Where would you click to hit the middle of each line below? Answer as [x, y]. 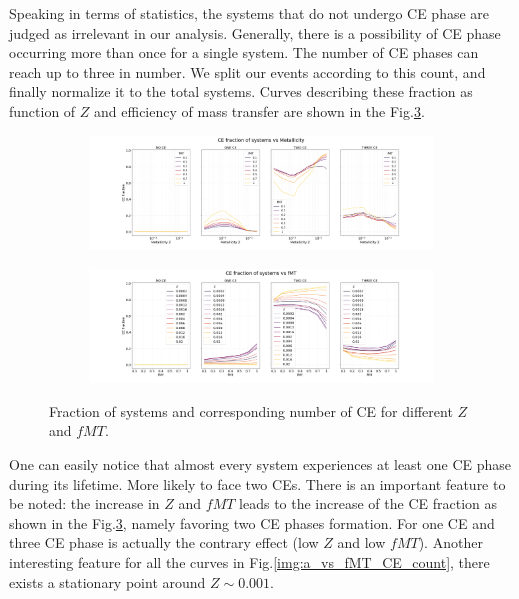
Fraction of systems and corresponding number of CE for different [251, 410]
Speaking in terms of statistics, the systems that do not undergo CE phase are [249, 13]
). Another [450, 542]
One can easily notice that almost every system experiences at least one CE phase [260, 464]
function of [42, 110]
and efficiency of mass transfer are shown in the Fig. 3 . [259, 110]
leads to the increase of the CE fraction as [368, 503]
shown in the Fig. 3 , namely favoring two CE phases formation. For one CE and [252, 522]
